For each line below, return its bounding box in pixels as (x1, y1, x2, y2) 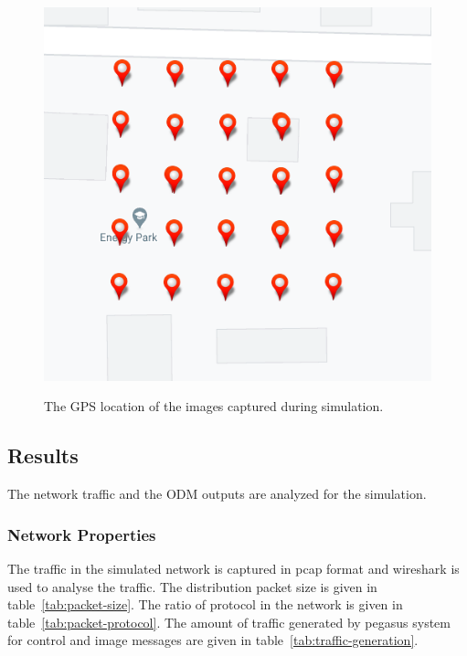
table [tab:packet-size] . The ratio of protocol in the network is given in (7, 595, 403, 614)
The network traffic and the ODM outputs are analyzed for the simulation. (7, 484, 427, 503)
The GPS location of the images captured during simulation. (44, 397, 384, 416)
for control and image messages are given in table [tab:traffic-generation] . (7, 630, 419, 650)
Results (7, 441, 79, 470)
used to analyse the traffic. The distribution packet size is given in (7, 577, 377, 596)
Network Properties (7, 523, 156, 545)
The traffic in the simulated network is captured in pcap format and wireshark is (7, 558, 460, 577)
